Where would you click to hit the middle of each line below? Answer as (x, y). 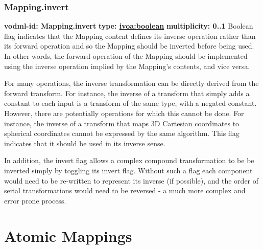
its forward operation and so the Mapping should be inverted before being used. (129, 46)
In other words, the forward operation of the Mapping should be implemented (126, 56)
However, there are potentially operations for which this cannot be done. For (124, 113)
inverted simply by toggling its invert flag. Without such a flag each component (128, 170)
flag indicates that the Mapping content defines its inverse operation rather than (130, 36)
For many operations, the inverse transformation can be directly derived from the (131, 83)
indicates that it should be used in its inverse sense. (85, 143)
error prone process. (35, 200)
